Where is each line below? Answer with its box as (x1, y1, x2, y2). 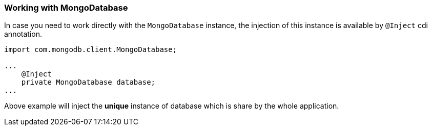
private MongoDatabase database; (21, 78, 156, 87)
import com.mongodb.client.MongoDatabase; (4, 45, 177, 54)
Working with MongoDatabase (4, 3, 128, 13)
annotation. (4, 30, 42, 39)
